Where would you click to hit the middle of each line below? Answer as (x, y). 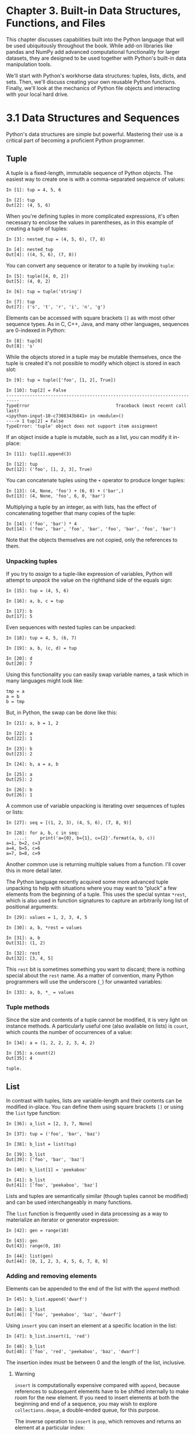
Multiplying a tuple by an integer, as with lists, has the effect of (81, 507)
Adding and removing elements (52, 1276)
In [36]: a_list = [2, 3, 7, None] (49, 1124)
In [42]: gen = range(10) (37, 1231)
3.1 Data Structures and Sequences (93, 118)
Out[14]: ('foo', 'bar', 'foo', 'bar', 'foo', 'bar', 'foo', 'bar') (91, 529)
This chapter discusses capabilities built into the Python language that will (95, 39)
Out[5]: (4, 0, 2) (28, 281)
